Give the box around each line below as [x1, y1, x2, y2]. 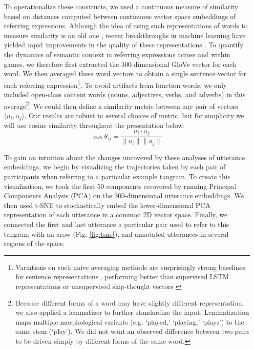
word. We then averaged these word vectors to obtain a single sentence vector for [4, 68, 247, 79]
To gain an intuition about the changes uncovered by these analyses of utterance [4, 152, 245, 162]
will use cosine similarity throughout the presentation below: [4, 120, 185, 130]
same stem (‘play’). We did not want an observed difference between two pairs [15, 326, 250, 336]
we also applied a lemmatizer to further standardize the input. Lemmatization [15, 307, 249, 317]
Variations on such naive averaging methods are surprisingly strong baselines [15, 262, 245, 272]
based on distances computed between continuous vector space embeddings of [4, 11, 236, 21]
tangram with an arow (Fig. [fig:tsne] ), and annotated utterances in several [4, 228, 229, 239]
